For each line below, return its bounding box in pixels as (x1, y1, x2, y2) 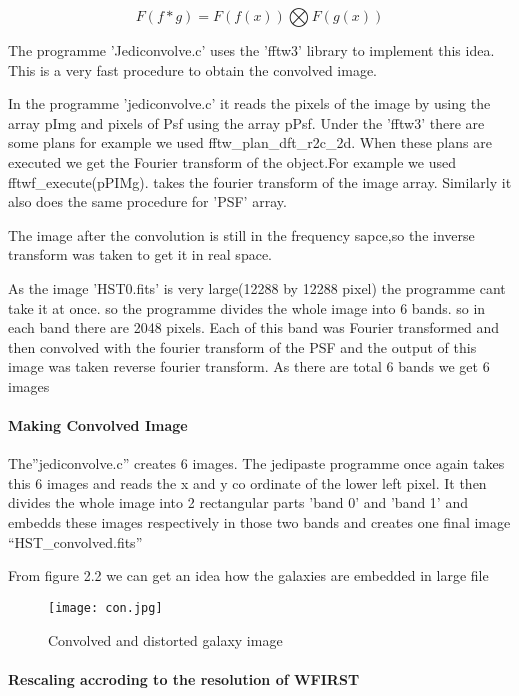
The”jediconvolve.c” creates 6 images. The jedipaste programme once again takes (8, 453, 505, 474)
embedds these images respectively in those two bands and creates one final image (8, 512, 511, 533)
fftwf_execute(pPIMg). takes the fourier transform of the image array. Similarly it (8, 171, 512, 192)
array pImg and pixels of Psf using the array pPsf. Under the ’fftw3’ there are (8, 112, 485, 133)
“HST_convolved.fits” (8, 531, 143, 552)
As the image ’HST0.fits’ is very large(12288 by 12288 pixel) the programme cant (8, 277, 506, 298)
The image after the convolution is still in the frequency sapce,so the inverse (8, 224, 475, 245)
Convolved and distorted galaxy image (48, 629, 283, 650)
